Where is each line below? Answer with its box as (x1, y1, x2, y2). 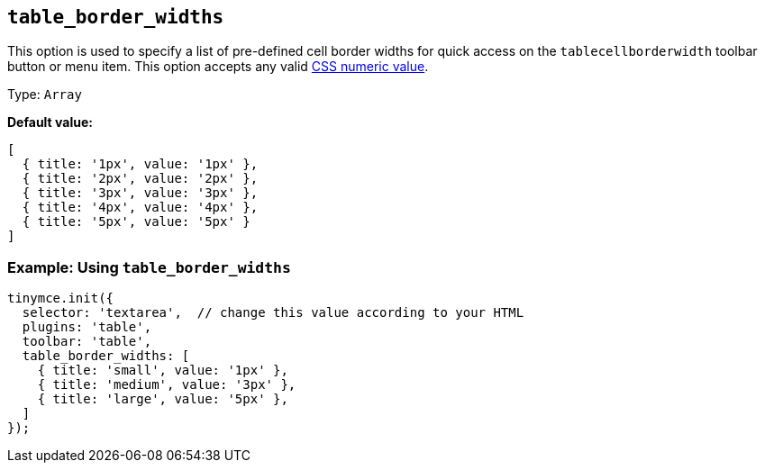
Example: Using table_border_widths (7, 258, 291, 276)
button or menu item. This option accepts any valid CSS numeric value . (7, 59, 429, 75)
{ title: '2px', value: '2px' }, (22, 171, 259, 186)
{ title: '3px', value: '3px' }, (22, 185, 259, 201)
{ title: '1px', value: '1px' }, (22, 157, 259, 172)
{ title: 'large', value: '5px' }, (37, 392, 288, 407)
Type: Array (7, 86, 82, 103)
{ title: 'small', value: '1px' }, (37, 363, 288, 378)
